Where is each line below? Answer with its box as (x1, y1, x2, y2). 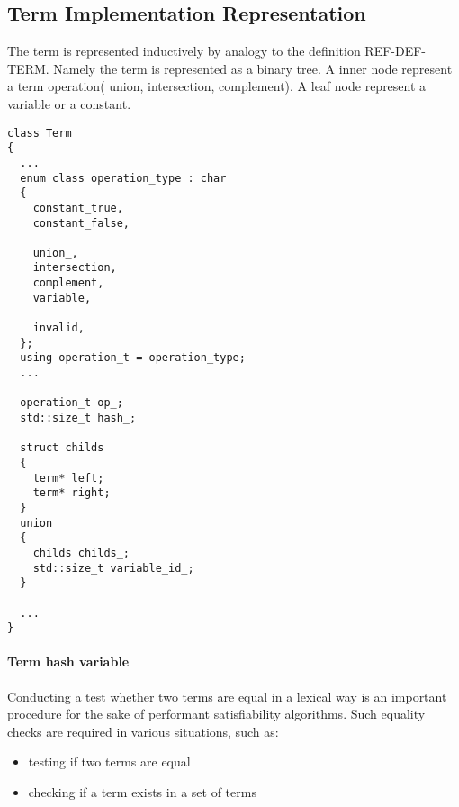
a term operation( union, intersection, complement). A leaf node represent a (7, 77, 427, 95)
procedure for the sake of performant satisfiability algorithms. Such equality (7, 704, 426, 723)
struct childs (20, 441, 104, 455)
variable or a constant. (7, 94, 131, 113)
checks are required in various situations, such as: (7, 721, 279, 740)
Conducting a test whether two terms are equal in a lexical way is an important (7, 686, 447, 705)
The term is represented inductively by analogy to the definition (7, 41, 361, 60)
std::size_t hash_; (20, 412, 137, 425)
